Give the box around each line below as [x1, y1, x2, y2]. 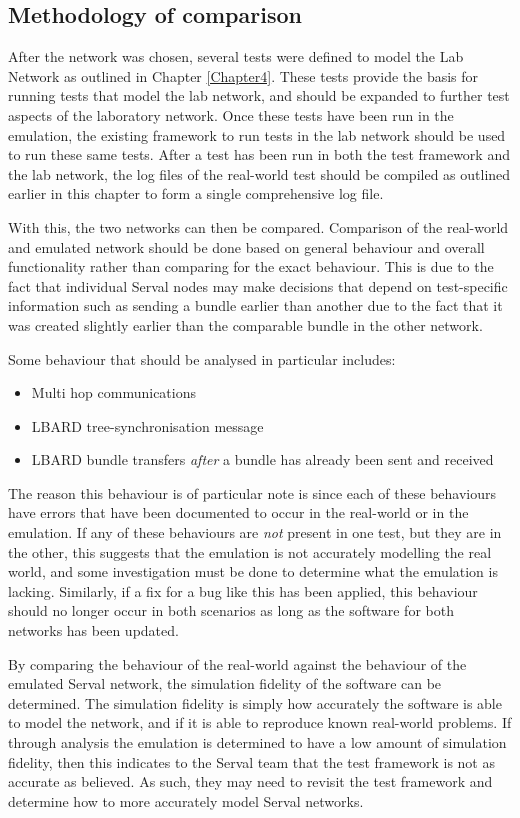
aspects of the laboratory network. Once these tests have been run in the [8, 104, 454, 125]
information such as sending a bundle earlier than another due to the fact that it [8, 295, 503, 316]
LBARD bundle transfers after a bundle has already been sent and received [31, 449, 494, 470]
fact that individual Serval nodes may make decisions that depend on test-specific [8, 275, 508, 296]
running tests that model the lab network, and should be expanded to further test [8, 85, 510, 106]
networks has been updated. [8, 620, 179, 641]
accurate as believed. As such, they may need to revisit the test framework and [8, 771, 493, 792]
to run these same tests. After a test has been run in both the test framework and [8, 144, 510, 165]
